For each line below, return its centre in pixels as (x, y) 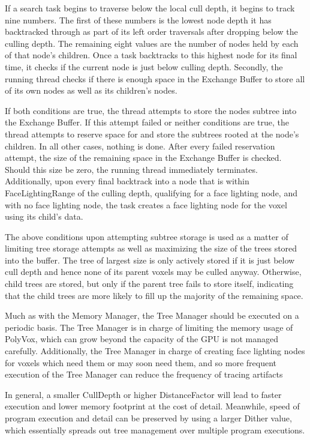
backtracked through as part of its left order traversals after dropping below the (151, 32)
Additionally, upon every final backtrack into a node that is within (127, 181)
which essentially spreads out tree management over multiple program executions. (155, 429)
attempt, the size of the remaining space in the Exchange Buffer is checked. (143, 158)
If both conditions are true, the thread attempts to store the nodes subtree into (151, 110)
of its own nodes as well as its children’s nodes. (91, 90)
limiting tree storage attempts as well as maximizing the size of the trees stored (151, 248)
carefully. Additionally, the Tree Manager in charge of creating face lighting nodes (155, 351)
